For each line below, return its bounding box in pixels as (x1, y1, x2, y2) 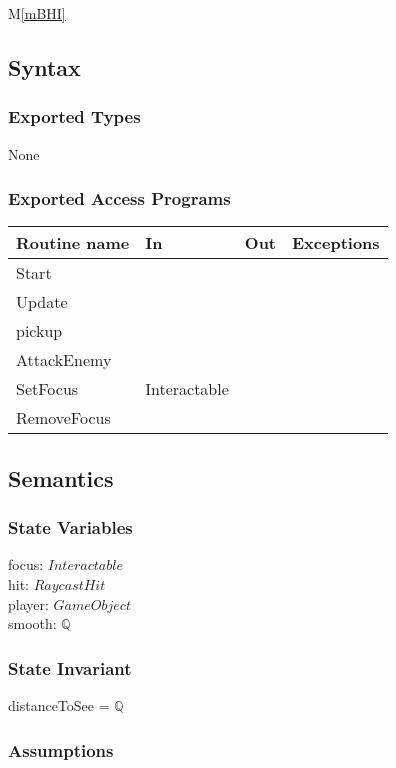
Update (16, 290, 68, 314)
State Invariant (8, 655, 132, 680)
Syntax (8, 51, 81, 82)
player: (8, 593, 49, 614)
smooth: (8, 613, 57, 634)
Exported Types (8, 104, 141, 129)
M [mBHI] (8, 3, 66, 23)
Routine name (16, 231, 130, 255)
